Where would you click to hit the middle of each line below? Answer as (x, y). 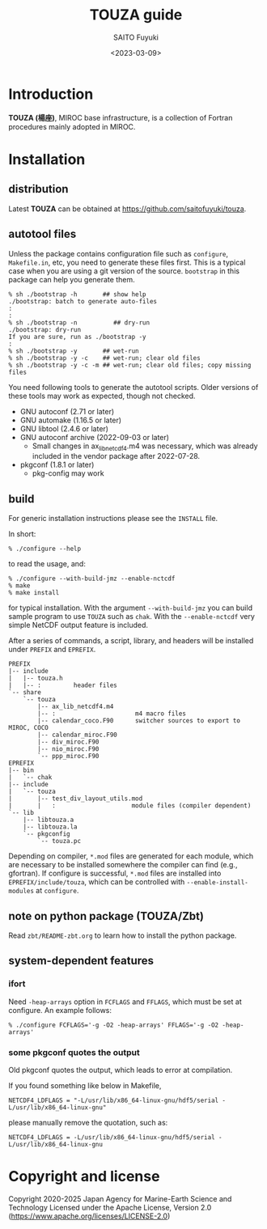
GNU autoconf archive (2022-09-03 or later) (95, 437)
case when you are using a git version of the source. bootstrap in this (124, 271)
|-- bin (21, 770)
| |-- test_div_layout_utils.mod (76, 799)
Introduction (51, 94)
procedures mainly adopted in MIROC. (72, 126)
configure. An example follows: (60, 1010)
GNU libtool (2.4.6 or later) (64, 428)
